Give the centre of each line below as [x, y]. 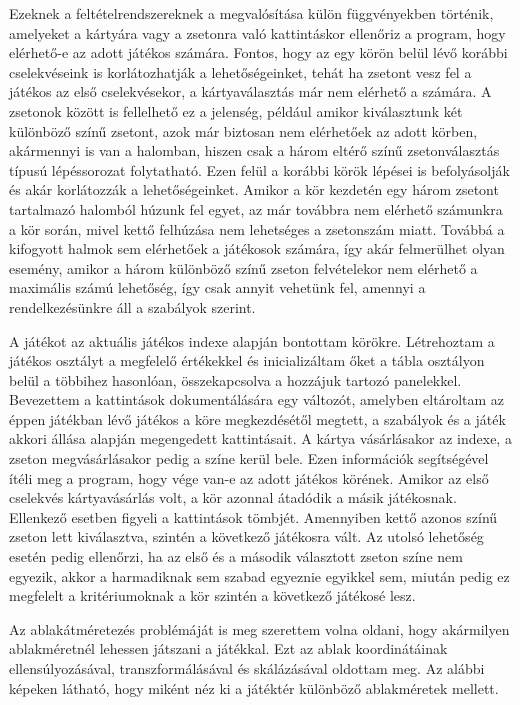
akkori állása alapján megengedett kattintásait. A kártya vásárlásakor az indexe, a [260, 438]
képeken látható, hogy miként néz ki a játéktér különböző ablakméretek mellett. [254, 687]
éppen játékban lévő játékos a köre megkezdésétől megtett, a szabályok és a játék [257, 418]
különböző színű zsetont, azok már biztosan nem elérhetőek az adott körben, [243, 130]
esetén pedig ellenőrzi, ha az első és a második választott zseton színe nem [236, 556]
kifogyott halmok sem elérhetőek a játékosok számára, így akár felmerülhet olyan [257, 248]
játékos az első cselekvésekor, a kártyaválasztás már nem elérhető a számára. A [250, 91]
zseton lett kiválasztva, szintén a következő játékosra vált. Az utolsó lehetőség [246, 536]
